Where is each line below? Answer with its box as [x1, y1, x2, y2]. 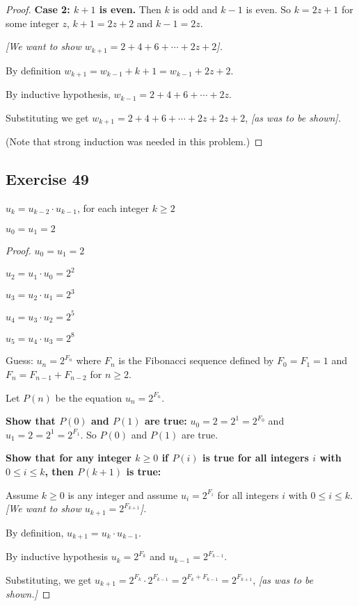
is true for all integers [202, 450, 309, 465]
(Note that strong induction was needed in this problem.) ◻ [6, 134, 263, 149]
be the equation [55, 390, 122, 404]
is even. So [246, 2, 292, 16]
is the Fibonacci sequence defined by [118, 353, 274, 368]
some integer [6, 15, 59, 30]
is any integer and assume [67, 487, 178, 502]
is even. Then [99, 2, 161, 16]
